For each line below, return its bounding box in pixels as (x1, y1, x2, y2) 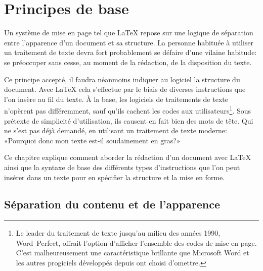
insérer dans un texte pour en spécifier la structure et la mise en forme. (4, 172, 225, 182)
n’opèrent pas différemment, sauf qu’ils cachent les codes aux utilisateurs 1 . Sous (4, 104, 251, 116)
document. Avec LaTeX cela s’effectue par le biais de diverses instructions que (4, 84, 246, 94)
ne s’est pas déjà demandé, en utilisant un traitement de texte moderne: (4, 125, 227, 136)
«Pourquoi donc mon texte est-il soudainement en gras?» (4, 135, 181, 145)
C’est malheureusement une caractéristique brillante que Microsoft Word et (16, 247, 249, 258)
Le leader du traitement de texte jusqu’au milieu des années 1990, (16, 228, 221, 238)
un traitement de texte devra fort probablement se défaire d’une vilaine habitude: (4, 47, 257, 58)
